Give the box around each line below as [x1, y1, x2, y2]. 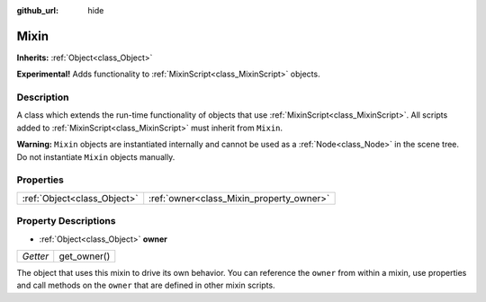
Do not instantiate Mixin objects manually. [16, 151, 175, 162]
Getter [22, 250, 49, 262]
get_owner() [58, 250, 111, 262]
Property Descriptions [16, 215, 116, 227]
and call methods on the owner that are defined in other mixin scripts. [16, 280, 275, 291]
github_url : [16, 5, 58, 15]
